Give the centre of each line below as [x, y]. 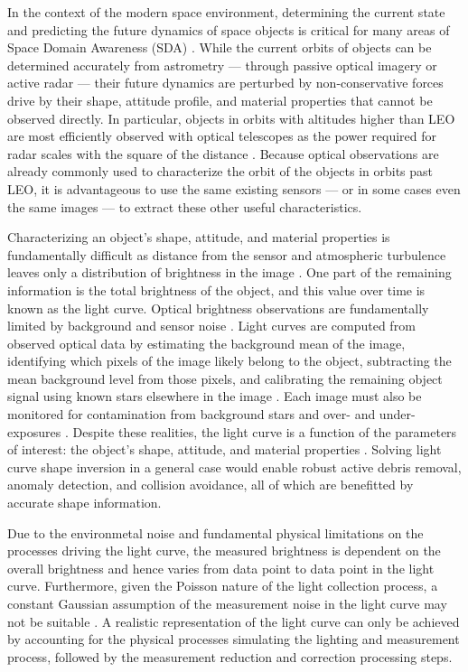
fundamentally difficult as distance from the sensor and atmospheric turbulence [227, 254]
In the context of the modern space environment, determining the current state [226, 12]
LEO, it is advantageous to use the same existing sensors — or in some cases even [234, 188]
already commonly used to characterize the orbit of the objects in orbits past [220, 171]
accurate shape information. [84, 503]
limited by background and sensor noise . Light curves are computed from [211, 326]
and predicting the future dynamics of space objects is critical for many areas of [229, 29]
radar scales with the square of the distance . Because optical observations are [223, 153]
